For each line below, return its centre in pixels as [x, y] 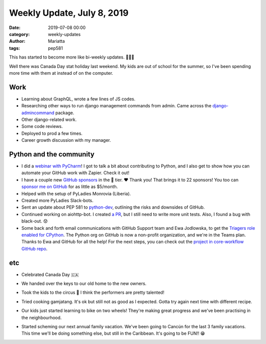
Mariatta [56, 41]
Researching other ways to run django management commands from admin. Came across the [116, 106]
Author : [17, 41]
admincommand [38, 113]
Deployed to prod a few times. [52, 133]
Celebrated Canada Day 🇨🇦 [50, 274]
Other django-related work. [49, 119]
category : [19, 34]
